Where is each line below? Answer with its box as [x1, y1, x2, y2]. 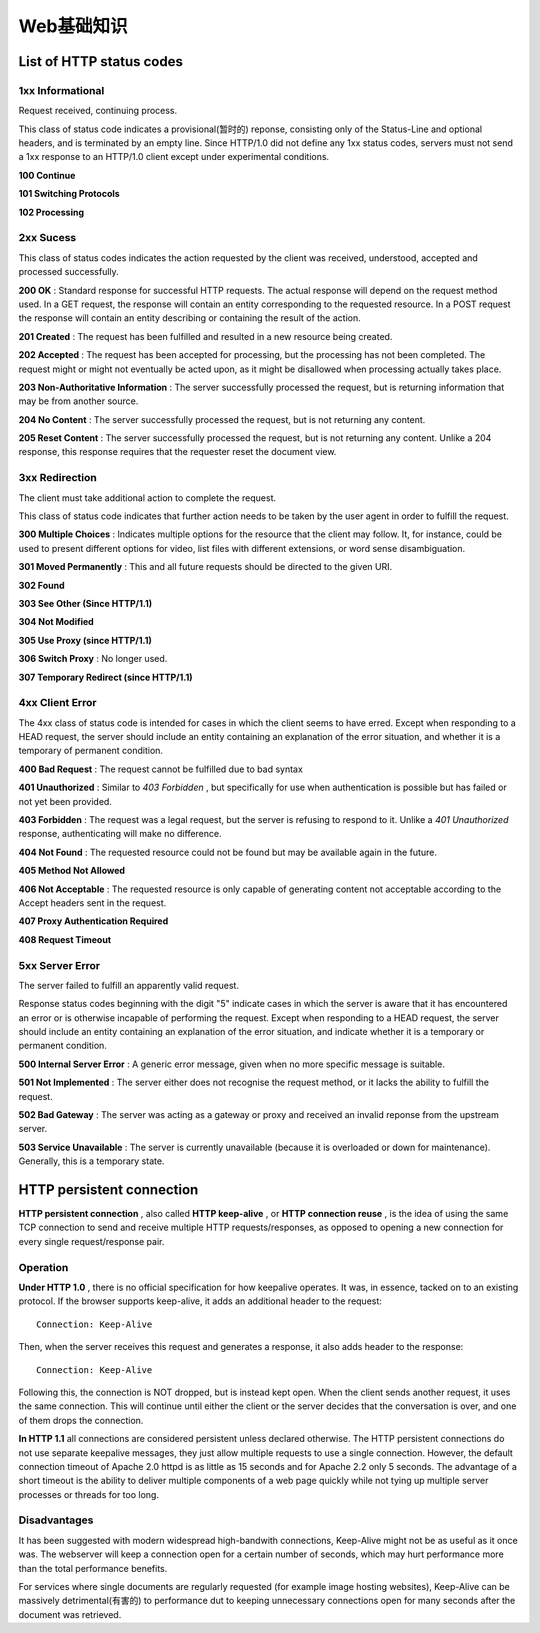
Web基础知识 [18, 15, 128, 37]
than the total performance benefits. [18, 1562, 168, 1574]
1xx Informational [18, 83, 105, 97]
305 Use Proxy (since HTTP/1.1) [18, 634, 152, 646]
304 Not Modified [18, 616, 94, 628]
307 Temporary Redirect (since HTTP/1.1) [18, 671, 194, 683]
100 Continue [18, 169, 76, 181]
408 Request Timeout [18, 933, 112, 945]
